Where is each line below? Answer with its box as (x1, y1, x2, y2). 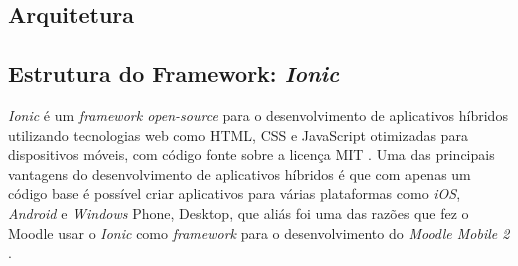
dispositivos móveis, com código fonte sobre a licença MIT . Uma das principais (8, 144, 495, 165)
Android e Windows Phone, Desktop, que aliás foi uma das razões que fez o (8, 202, 469, 223)
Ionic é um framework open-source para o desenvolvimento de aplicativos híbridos (8, 104, 508, 125)
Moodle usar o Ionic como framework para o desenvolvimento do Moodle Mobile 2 (8, 222, 510, 243)
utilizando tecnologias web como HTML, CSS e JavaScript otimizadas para (8, 124, 468, 145)
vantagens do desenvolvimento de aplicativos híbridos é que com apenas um (8, 163, 471, 184)
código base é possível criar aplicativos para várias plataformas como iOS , (8, 183, 461, 204)
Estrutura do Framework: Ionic (8, 58, 340, 89)
